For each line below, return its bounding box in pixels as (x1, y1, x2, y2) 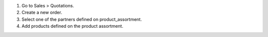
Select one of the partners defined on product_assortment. (21, 16, 142, 22)
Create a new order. (21, 10, 62, 16)
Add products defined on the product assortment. (21, 23, 124, 29)
